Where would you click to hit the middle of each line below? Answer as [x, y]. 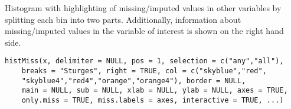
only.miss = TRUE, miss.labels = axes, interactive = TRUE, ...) [153, 100]
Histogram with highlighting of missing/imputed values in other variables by [143, 8]
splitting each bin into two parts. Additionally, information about [123, 19]
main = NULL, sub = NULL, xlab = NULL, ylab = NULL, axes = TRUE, [155, 91]
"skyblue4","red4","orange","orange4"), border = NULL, [134, 81]
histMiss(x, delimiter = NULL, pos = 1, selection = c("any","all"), [144, 61]
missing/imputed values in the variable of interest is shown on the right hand [144, 31]
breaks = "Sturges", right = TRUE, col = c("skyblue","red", [144, 71]
